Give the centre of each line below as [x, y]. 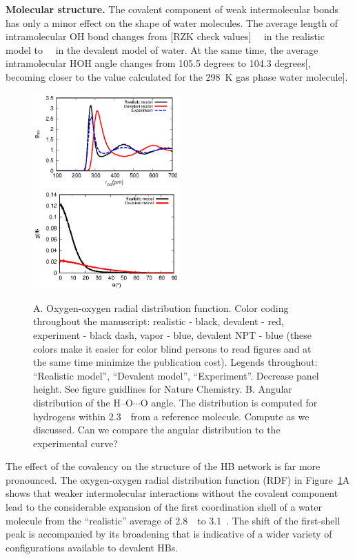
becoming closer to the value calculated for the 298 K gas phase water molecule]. [177, 76]
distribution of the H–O [83, 402]
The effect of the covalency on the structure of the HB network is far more [163, 466]
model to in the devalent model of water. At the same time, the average [162, 49]
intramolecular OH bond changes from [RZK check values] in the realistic [165, 36]
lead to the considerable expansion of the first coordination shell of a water [164, 507]
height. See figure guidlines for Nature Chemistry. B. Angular [163, 389]
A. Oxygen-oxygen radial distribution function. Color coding [161, 307]
